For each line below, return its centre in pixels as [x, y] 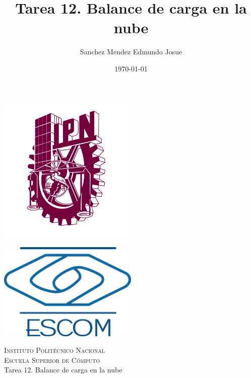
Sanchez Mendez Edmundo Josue [131, 52]
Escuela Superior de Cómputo [52, 360]
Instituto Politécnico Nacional [55, 350]
